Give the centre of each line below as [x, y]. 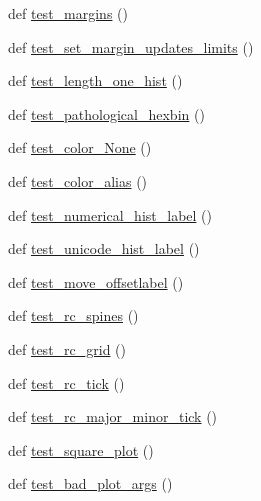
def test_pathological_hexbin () [106, 113]
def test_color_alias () [78, 180]
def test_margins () [68, 13]
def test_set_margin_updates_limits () [131, 46]
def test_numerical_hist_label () [110, 214]
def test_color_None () [80, 147]
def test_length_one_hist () [95, 80]
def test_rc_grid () [67, 348]
